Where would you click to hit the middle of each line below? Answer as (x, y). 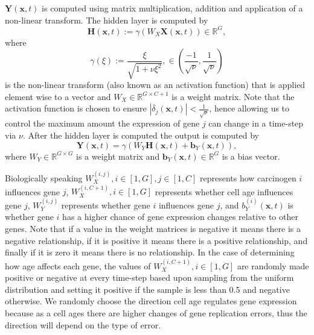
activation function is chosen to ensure (76, 108)
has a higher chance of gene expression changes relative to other (180, 217)
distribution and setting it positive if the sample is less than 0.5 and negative (147, 289)
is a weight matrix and (118, 156)
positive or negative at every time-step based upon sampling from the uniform (149, 277)
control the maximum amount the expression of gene (102, 123)
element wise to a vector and (58, 96)
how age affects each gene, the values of (78, 265)
